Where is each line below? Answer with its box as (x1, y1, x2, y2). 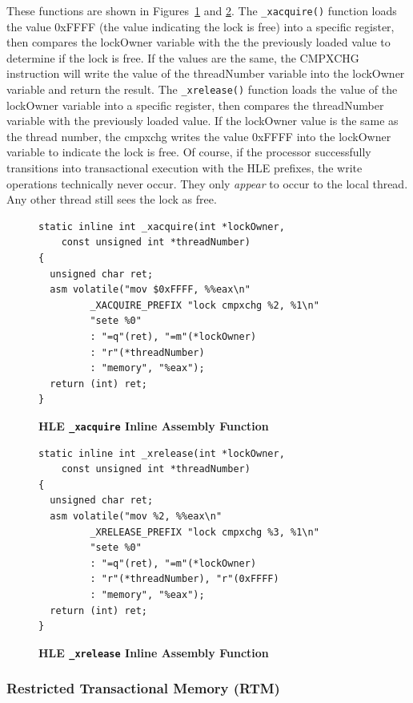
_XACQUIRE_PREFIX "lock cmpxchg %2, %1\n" (90, 299, 319, 311)
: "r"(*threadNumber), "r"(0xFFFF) (90, 573, 279, 585)
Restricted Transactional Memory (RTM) (6, 678, 280, 698)
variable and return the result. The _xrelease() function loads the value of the (6, 81, 398, 98)
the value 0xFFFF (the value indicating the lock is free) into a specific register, (6, 18, 395, 34)
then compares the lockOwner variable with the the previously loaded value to (6, 34, 391, 51)
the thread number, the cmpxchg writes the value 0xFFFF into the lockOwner (6, 127, 391, 144)
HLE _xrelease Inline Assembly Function (38, 644, 269, 661)
